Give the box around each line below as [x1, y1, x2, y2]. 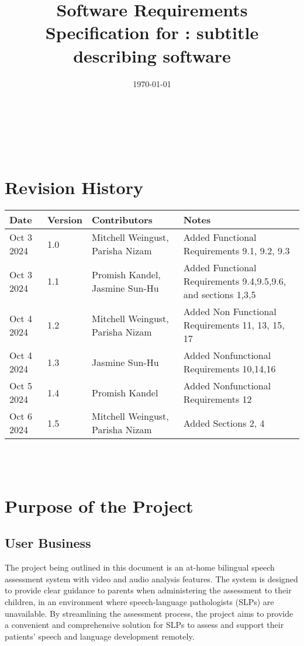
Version [47, 213, 83, 227]
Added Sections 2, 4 [183, 416, 265, 430]
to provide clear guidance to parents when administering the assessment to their [5, 584, 292, 596]
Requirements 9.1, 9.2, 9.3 [183, 244, 290, 258]
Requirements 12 [183, 392, 252, 406]
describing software [73, 43, 231, 67]
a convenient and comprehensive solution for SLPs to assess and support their [5, 619, 284, 631]
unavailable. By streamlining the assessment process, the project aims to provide [5, 607, 293, 619]
